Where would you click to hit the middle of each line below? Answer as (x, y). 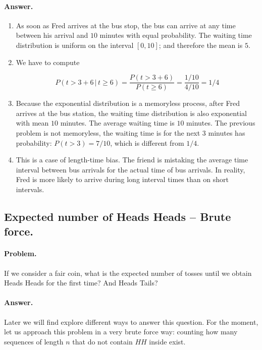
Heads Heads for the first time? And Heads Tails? (81, 283)
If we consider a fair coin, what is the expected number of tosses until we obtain (128, 273)
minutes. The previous (221, 123)
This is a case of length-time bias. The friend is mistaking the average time (132, 160)
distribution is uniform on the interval (75, 45)
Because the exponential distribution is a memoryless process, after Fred (128, 103)
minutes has (227, 133)
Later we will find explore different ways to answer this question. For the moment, (131, 322)
